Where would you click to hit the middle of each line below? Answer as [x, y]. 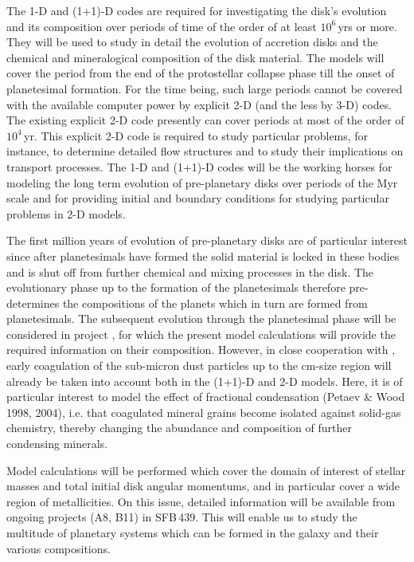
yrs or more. [367, 26]
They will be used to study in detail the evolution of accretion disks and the [192, 42]
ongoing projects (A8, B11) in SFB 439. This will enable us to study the [182, 517]
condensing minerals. [57, 444]
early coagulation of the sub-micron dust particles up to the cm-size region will [199, 365]
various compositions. [59, 548]
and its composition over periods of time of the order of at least [162, 26]
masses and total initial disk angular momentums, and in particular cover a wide [203, 486]
